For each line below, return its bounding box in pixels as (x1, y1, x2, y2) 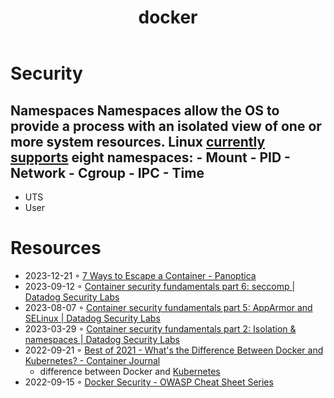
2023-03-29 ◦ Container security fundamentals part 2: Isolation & (24, 322, 297, 335)
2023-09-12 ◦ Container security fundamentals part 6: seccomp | (24, 280, 296, 292)
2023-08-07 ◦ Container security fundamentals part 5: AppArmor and (24, 301, 313, 313)
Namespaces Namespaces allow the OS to (10, 102, 280, 119)
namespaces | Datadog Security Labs (24, 333, 180, 345)
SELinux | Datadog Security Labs (24, 312, 161, 324)
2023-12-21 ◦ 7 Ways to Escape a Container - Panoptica (24, 269, 257, 281)
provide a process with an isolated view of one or (10, 117, 322, 135)
